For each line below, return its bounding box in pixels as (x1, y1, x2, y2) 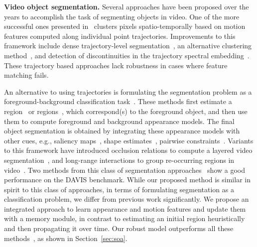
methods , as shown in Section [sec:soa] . (4, 233, 128, 243)
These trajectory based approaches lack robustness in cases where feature (4, 60, 228, 70)
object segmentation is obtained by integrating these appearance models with (4, 125, 240, 136)
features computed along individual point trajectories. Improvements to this (4, 30, 236, 41)
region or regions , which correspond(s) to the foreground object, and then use (4, 106, 248, 116)
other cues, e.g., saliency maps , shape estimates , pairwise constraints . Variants (4, 135, 254, 145)
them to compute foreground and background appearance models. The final (4, 116, 235, 126)
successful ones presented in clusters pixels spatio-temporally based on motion (4, 21, 246, 31)
